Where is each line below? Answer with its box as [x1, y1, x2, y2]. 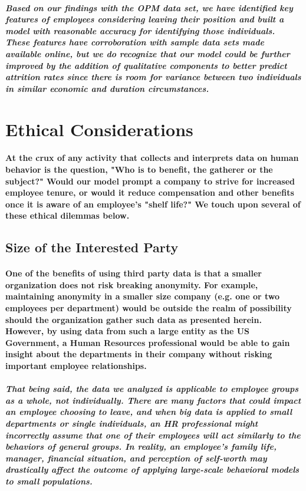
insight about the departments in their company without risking [5, 348, 272, 360]
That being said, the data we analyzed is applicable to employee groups [5, 383, 299, 395]
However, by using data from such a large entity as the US [5, 325, 250, 337]
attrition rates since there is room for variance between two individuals [5, 71, 301, 83]
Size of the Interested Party [5, 238, 179, 256]
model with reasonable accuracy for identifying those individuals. [5, 24, 275, 37]
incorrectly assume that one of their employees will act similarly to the [5, 429, 301, 441]
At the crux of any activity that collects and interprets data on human [5, 151, 299, 164]
